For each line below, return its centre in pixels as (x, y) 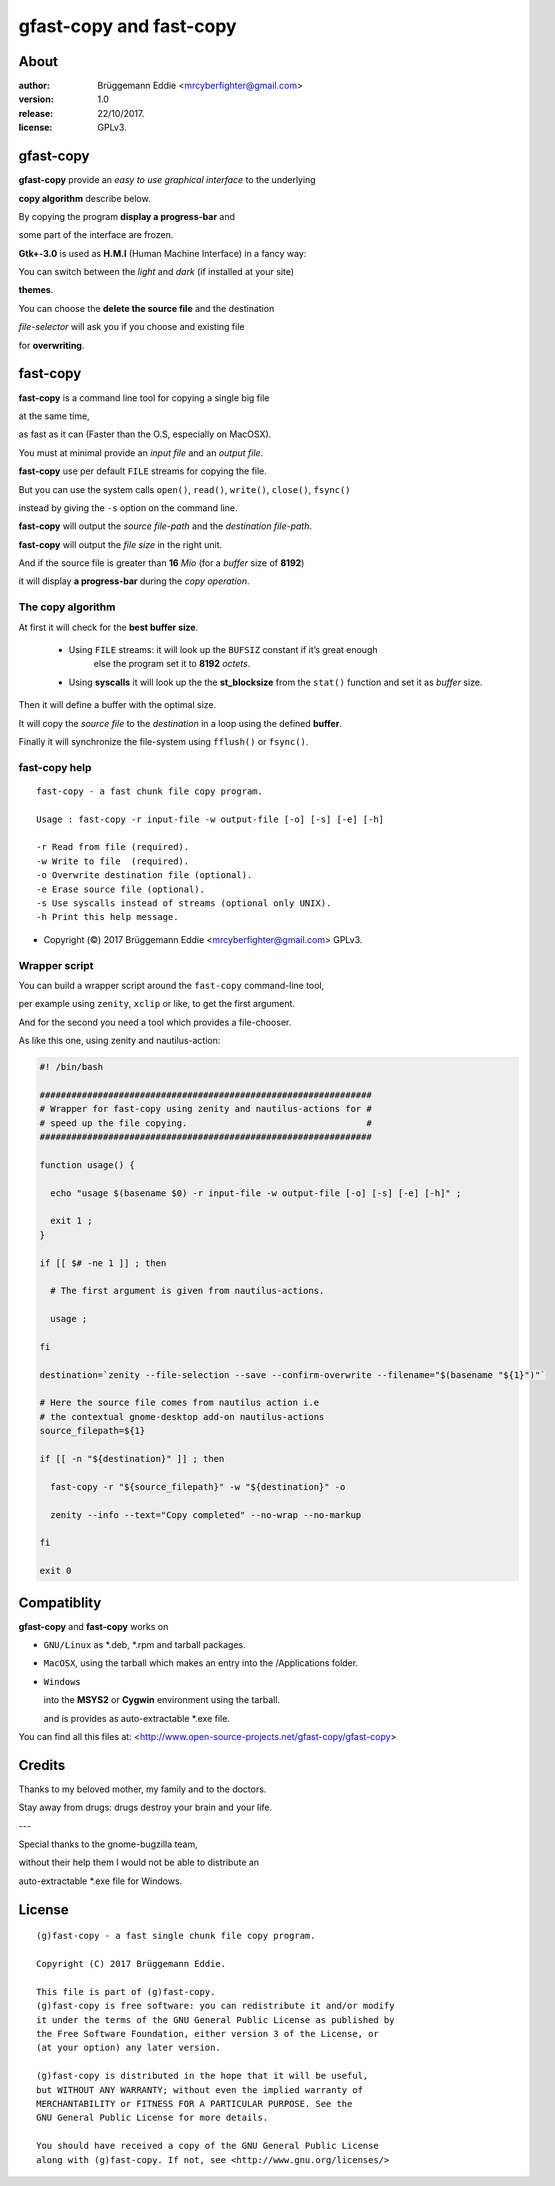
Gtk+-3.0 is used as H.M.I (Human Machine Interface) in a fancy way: (162, 253)
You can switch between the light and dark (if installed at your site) (156, 272)
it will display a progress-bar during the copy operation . (134, 581)
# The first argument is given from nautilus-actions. (187, 1291)
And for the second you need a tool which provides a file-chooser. (155, 1022)
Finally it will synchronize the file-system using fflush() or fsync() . (163, 741)
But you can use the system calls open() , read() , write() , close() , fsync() (184, 489)
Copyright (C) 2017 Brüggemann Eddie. (131, 1964)
